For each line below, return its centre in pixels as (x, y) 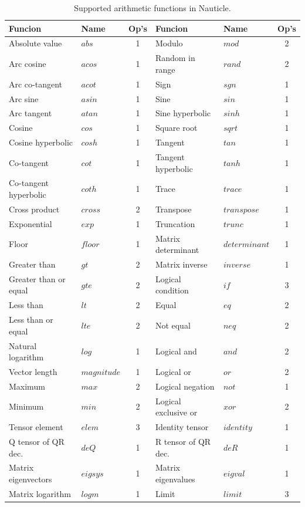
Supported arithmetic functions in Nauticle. (152, 8)
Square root (176, 128)
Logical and (176, 351)
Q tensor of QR (37, 441)
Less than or (31, 320)
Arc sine (24, 98)
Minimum (26, 406)
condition (172, 290)
